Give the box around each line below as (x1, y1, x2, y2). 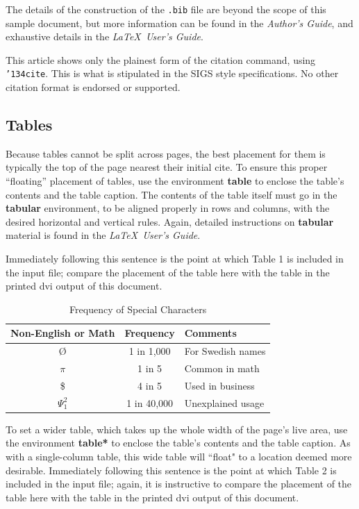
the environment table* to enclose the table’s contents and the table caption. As (6, 435, 351, 450)
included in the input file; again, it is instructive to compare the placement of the (6, 476, 352, 491)
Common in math (184, 361, 260, 376)
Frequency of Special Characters (69, 301, 207, 316)
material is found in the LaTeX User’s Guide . (6, 228, 201, 242)
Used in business (184, 378, 255, 392)
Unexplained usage (184, 395, 265, 410)
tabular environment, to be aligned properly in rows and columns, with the (6, 201, 330, 215)
